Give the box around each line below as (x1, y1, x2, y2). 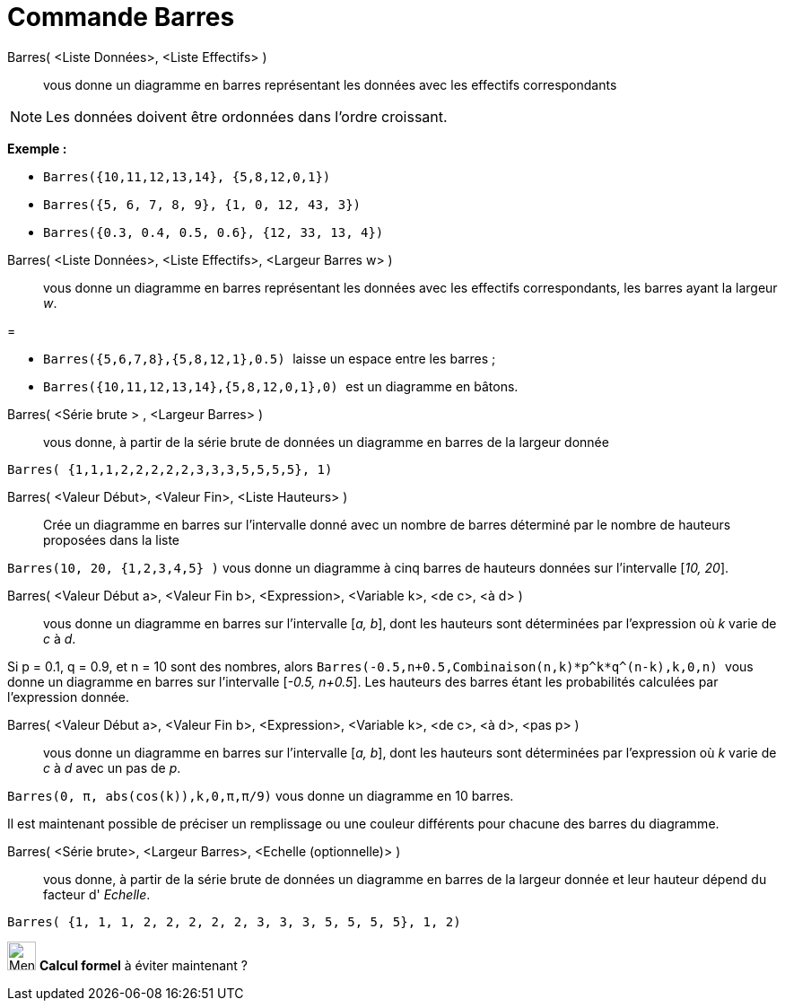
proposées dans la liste (43, 531, 180, 548)
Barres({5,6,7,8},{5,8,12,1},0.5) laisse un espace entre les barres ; (43, 350, 496, 366)
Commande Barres (7, 2, 235, 32)
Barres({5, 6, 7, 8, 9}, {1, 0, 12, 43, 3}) (43, 197, 362, 212)
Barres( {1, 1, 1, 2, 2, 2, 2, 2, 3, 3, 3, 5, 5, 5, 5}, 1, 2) (7, 914, 461, 929)
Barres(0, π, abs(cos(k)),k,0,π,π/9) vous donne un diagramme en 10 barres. (7, 787, 514, 803)
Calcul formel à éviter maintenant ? (39, 957, 249, 973)
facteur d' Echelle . (43, 886, 151, 902)
